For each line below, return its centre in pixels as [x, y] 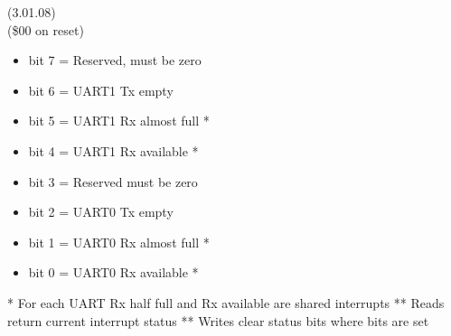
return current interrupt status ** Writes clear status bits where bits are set [218, 320]
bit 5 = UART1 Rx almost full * [119, 121]
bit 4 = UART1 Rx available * [113, 150]
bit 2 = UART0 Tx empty [101, 212]
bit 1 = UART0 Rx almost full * [119, 242]
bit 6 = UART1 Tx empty [101, 90]
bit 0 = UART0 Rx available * [113, 272]
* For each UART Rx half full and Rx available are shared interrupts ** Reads [226, 302]
